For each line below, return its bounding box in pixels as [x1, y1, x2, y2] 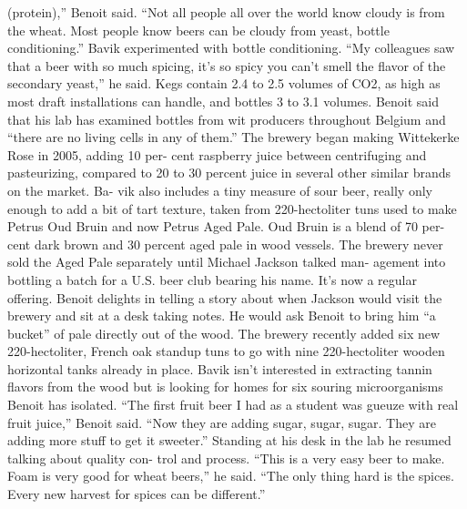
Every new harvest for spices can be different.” [7, 484, 266, 504]
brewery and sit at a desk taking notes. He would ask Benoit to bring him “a [7, 306, 436, 325]
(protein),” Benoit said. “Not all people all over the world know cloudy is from [7, 3, 445, 21]
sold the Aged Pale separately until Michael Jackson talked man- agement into [7, 252, 446, 271]
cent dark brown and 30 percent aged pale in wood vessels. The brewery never [7, 234, 443, 253]
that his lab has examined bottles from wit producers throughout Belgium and [7, 109, 446, 128]
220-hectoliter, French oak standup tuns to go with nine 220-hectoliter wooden [7, 341, 445, 361]
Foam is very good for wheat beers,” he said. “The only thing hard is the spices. [7, 466, 454, 485]
